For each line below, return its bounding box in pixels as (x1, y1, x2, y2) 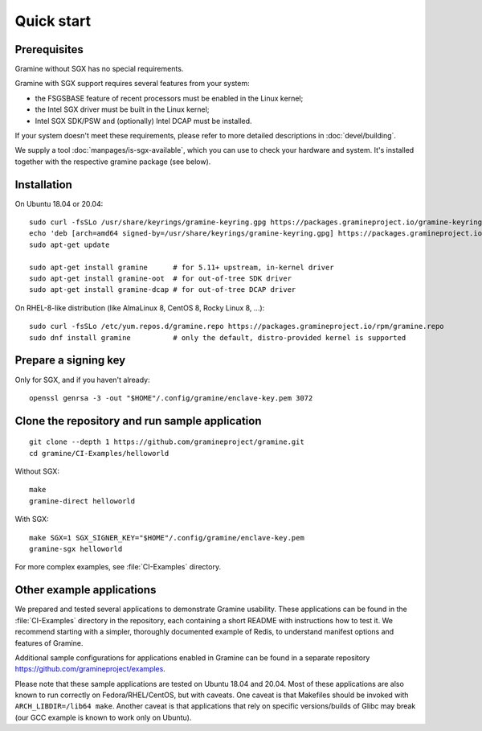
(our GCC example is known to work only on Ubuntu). (14, 713, 192, 722)
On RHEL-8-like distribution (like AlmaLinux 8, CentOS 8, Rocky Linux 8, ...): (14, 302, 265, 313)
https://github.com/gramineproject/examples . (14, 664, 166, 674)
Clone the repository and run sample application (14, 414, 262, 428)
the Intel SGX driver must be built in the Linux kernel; (35, 105, 210, 114)
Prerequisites (14, 43, 84, 56)
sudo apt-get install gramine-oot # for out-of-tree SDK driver (29, 274, 292, 283)
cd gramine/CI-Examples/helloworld (29, 449, 170, 458)
